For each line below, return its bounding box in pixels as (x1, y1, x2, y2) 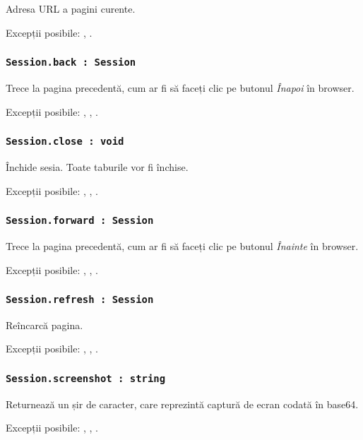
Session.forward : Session (6, 215, 154, 227)
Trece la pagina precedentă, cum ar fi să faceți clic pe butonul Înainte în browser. (6, 238, 359, 253)
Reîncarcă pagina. (6, 317, 83, 332)
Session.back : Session (6, 57, 136, 69)
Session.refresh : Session (6, 294, 154, 306)
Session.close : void (6, 136, 124, 148)
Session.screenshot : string (6, 372, 166, 384)
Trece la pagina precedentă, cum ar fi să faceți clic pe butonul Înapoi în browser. (6, 80, 355, 95)
